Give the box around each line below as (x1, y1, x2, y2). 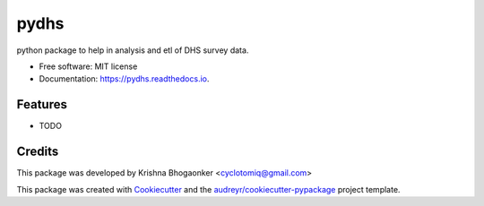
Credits (16, 144, 59, 159)
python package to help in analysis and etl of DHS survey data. (16, 45, 249, 56)
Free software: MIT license (39, 61, 138, 72)
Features (16, 97, 67, 112)
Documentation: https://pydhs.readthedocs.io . (39, 73, 210, 84)
